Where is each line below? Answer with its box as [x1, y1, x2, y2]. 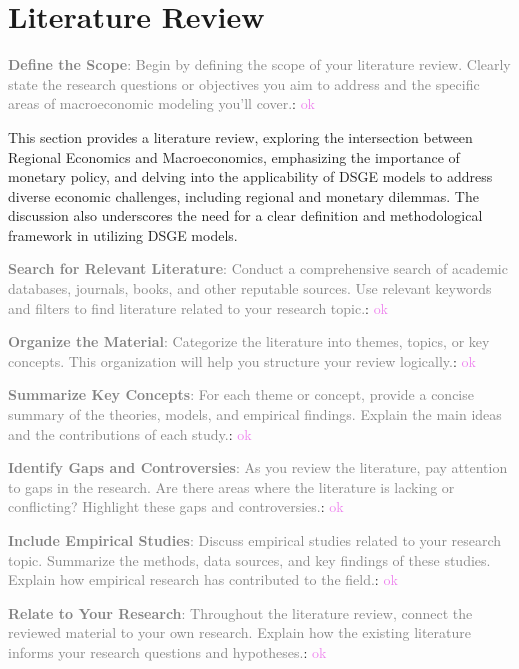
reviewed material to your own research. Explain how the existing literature [8, 622, 472, 643]
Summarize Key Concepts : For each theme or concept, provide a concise [8, 384, 474, 405]
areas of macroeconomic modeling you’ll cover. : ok [8, 93, 316, 114]
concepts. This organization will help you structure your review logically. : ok [8, 350, 476, 371]
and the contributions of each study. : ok [8, 423, 252, 444]
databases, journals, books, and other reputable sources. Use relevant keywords [8, 278, 492, 299]
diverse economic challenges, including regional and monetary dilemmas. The [8, 185, 479, 206]
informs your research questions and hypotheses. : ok [8, 641, 327, 662]
